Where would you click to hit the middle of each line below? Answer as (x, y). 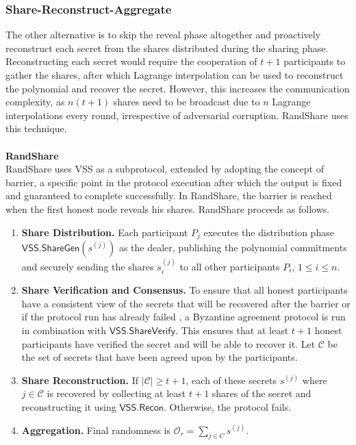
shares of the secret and (262, 393)
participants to (315, 61)
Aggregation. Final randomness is (96, 430)
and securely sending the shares (88, 266)
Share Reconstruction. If (80, 380)
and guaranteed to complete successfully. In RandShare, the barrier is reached (169, 195)
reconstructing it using (69, 406)
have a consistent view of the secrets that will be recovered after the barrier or (186, 303)
